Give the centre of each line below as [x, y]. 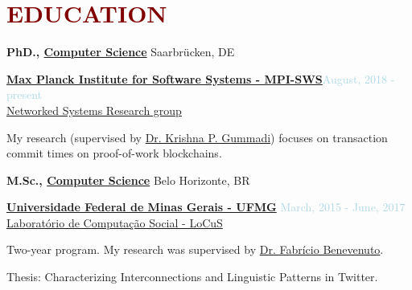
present [25, 94]
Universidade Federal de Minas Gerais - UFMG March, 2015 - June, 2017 [206, 207]
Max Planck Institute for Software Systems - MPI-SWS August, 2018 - [201, 78]
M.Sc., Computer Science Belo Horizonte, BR [128, 180]
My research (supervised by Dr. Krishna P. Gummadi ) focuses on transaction [197, 137]
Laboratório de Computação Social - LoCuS [115, 222]
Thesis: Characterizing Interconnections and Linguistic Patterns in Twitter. [192, 277]
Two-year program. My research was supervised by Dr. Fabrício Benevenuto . [195, 249]
